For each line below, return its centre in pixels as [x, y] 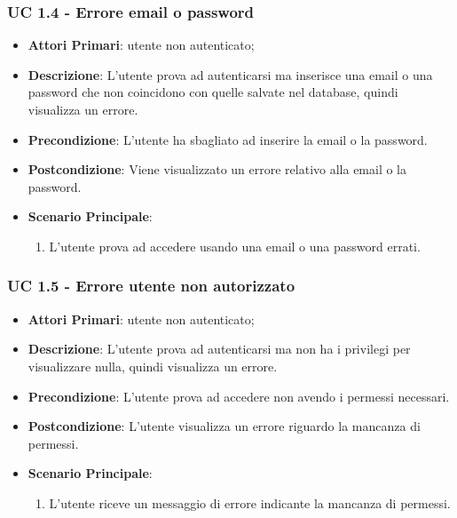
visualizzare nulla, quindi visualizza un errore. [153, 366]
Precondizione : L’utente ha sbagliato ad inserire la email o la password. [228, 139]
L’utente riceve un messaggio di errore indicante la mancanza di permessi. [250, 502]
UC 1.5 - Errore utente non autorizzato [151, 286]
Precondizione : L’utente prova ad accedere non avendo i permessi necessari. [239, 396]
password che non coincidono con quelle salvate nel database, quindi [213, 92]
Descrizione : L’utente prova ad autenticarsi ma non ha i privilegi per [219, 349]
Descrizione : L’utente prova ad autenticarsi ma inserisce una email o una [230, 74]
